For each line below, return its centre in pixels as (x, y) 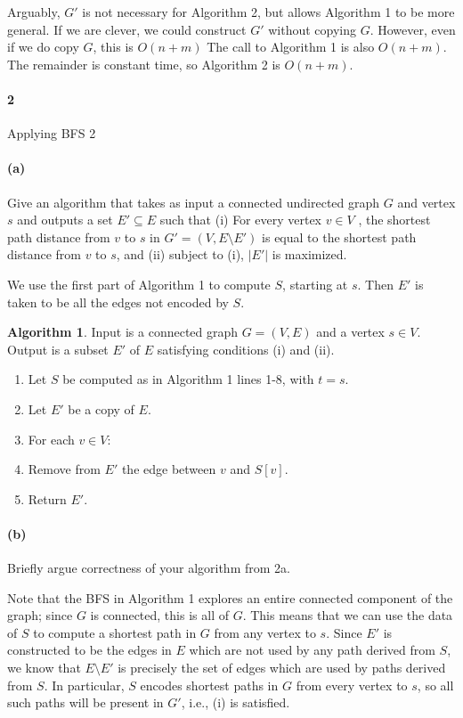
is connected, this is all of (159, 615)
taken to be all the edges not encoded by (118, 302)
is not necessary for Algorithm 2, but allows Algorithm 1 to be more (268, 12)
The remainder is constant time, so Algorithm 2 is (144, 64)
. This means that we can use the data (348, 615)
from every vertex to (352, 685)
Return (47, 498)
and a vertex (350, 332)
